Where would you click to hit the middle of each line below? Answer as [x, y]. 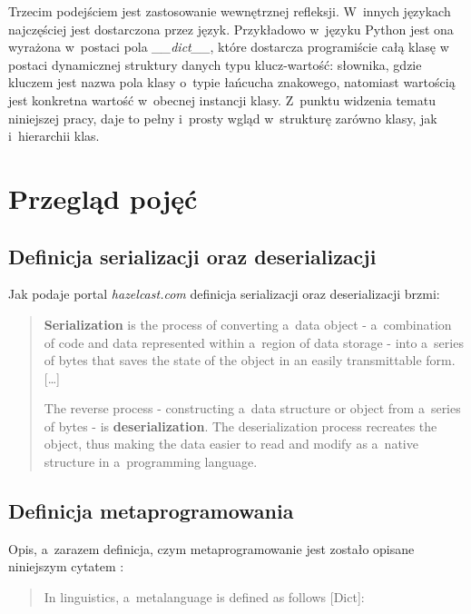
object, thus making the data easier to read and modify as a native [231, 444]
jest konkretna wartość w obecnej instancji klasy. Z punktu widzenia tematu [222, 99]
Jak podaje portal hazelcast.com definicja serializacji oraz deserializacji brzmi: [224, 294]
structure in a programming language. [151, 462]
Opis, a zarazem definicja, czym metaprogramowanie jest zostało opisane [211, 548]
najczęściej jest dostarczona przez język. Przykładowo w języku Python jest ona [231, 29]
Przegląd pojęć [103, 198]
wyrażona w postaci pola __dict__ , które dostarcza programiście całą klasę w [229, 47]
